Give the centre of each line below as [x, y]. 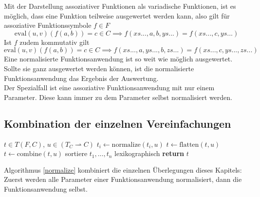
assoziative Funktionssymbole [48, 25]
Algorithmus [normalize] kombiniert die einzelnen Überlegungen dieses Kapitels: [123, 169]
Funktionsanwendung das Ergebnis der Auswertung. [81, 78]
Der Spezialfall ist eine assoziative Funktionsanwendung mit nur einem [109, 88]
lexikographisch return [149, 153]
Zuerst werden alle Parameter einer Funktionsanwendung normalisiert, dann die [123, 179]
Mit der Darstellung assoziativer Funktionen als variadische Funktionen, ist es [120, 6]
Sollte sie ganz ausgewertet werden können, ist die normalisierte [99, 68]
